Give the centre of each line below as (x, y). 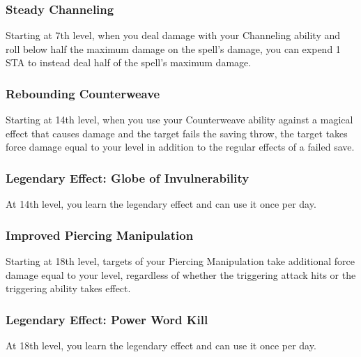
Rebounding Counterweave (83, 93)
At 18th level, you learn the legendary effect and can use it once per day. (161, 345)
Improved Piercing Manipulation (100, 235)
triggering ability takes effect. (68, 288)
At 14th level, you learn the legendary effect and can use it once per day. (161, 204)
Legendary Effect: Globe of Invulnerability (128, 177)
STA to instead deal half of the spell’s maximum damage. (129, 62)
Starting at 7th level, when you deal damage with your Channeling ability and (173, 35)
